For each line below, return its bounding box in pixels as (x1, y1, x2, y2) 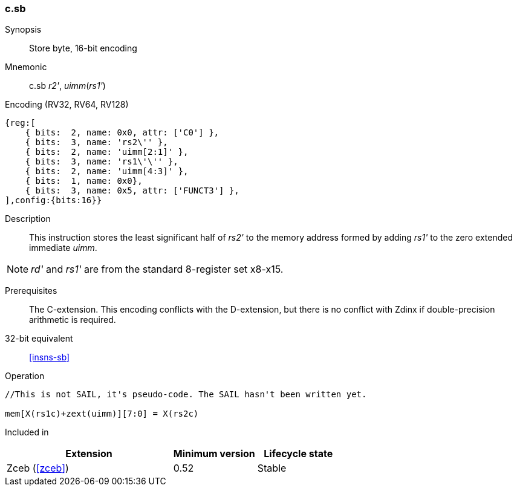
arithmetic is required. (29, 314, 116, 325)
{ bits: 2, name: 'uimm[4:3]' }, (25, 166, 189, 177)
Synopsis (5, 24, 42, 35)
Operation (5, 371, 45, 382)
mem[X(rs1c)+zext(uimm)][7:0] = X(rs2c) (5, 409, 199, 419)
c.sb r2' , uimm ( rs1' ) (29, 80, 106, 91)
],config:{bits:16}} (5, 195, 102, 206)
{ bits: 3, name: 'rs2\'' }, (25, 137, 168, 148)
